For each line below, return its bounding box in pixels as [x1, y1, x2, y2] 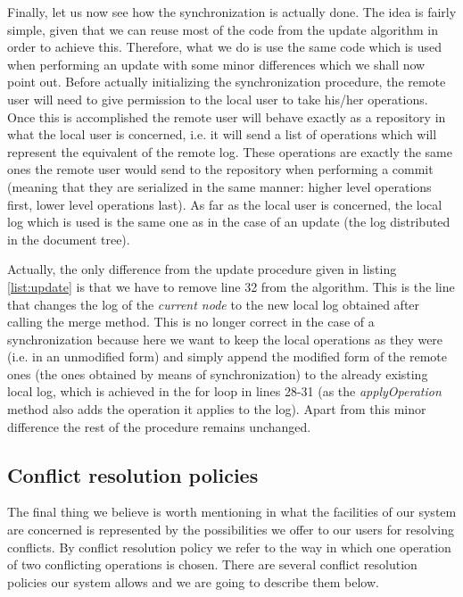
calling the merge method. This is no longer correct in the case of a [7, 312, 375, 331]
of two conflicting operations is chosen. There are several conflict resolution [7, 555, 418, 574]
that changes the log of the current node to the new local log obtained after [7, 294, 420, 313]
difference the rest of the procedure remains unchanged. [7, 417, 311, 435]
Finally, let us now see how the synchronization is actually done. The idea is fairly [7, 3, 457, 21]
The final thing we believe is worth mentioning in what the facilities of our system [7, 502, 457, 521]
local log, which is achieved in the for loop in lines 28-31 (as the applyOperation [7, 382, 442, 401]
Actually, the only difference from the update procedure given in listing [7, 260, 397, 278]
